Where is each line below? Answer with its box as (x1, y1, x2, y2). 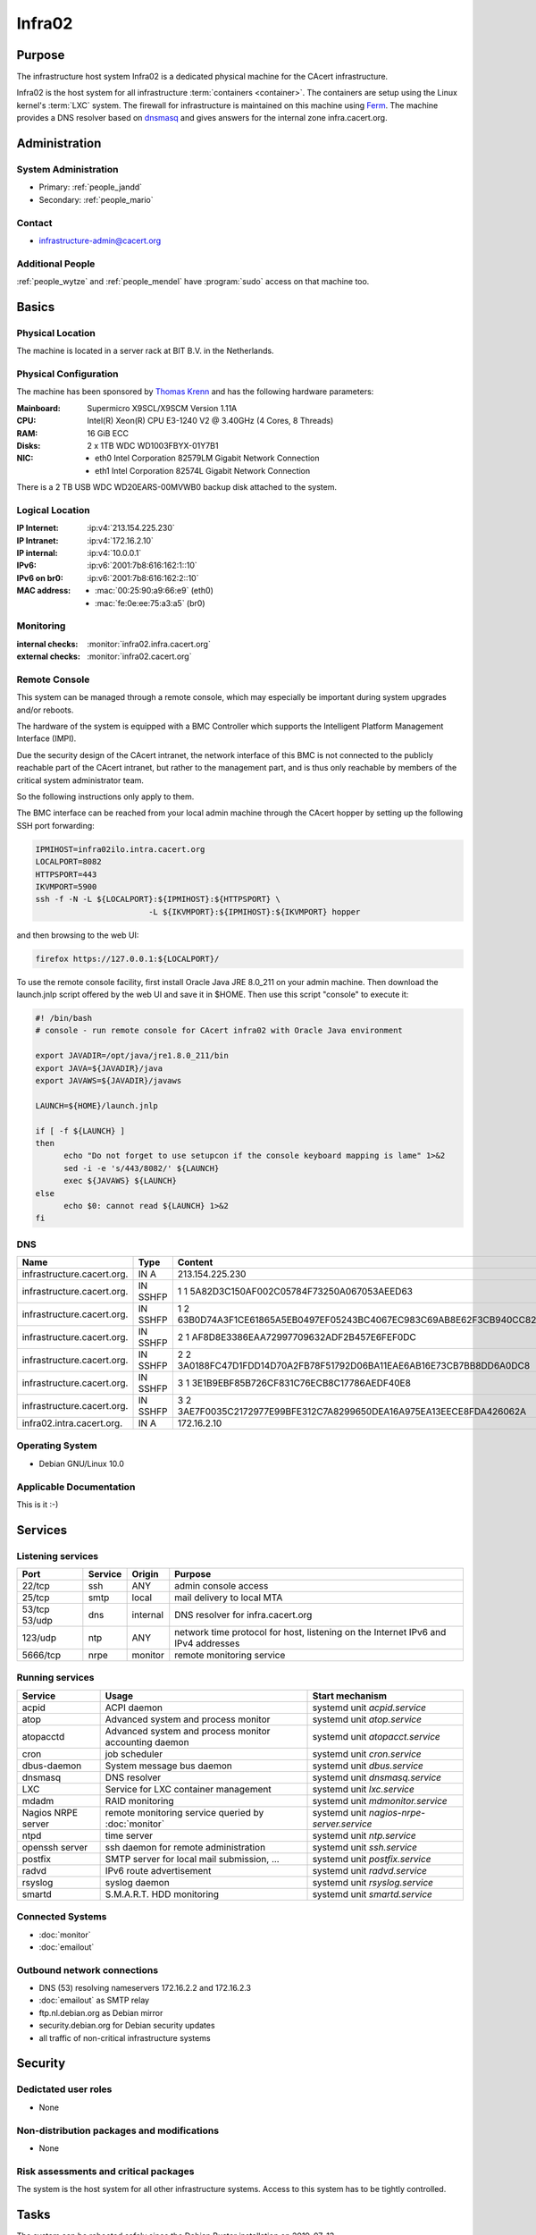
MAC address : (16, 586, 71, 596)
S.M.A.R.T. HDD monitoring (105, 1887, 219, 1900)
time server (105, 1829, 154, 1842)
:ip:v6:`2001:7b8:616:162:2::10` (87, 572, 199, 583)
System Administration (16, 164, 119, 176)
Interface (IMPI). (16, 733, 77, 744)
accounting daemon (105, 1735, 189, 1748)
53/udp (21, 1615, 53, 1627)
